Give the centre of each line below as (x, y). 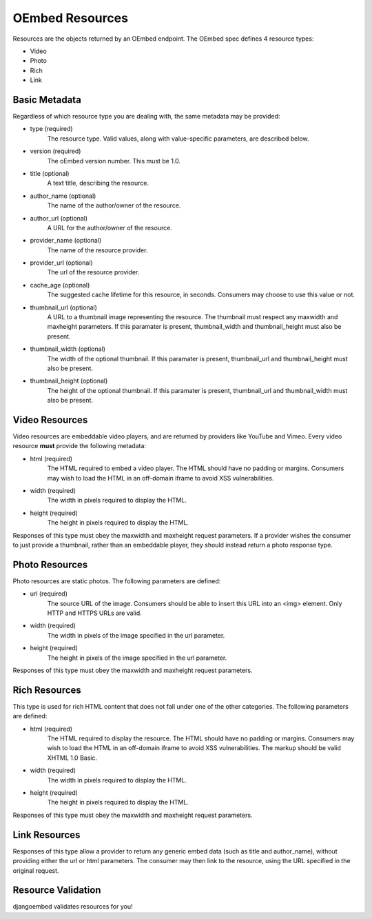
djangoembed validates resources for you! (73, 907)
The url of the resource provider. (93, 272)
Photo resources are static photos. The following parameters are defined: (117, 581)
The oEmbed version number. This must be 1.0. (114, 161)
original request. (36, 870)
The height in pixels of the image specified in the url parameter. (137, 658)
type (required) (51, 129)
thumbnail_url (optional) (64, 307)
